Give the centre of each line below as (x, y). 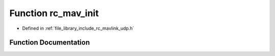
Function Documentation (50, 43)
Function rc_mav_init (54, 13)
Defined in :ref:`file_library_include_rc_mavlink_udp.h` (78, 28)
